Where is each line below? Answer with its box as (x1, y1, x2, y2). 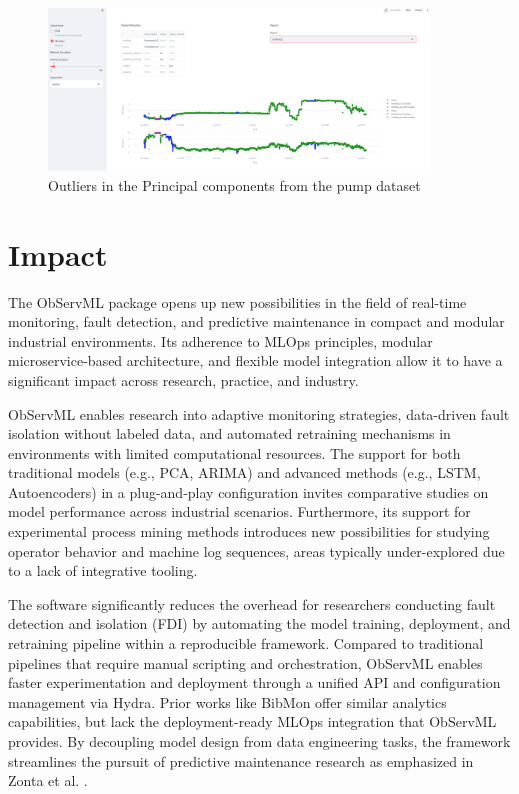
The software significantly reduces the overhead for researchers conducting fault (8, 593, 496, 614)
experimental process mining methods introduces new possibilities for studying (8, 521, 490, 542)
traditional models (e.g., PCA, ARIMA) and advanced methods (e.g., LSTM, (8, 462, 481, 483)
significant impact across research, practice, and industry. (8, 369, 359, 390)
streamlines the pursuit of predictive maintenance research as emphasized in (8, 750, 474, 771)
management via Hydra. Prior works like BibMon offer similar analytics (8, 691, 447, 712)
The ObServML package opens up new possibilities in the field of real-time (8, 291, 467, 312)
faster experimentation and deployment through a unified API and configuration (8, 672, 501, 693)
